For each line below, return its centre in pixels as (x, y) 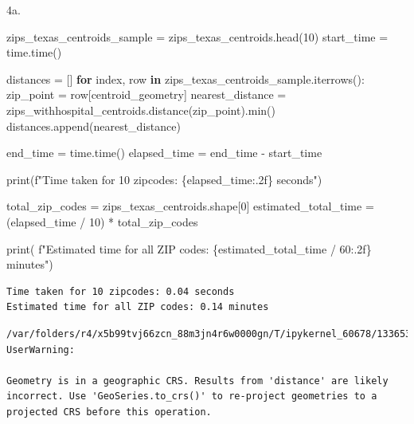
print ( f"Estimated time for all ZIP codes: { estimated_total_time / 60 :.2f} (189, 248)
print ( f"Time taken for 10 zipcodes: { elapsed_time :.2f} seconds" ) (164, 179)
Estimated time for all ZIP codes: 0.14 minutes (138, 307)
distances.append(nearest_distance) (94, 126)
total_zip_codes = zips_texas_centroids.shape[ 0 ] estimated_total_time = (190, 206)
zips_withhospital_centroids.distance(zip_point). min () (141, 110)
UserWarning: (41, 349)
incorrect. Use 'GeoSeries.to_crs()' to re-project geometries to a (192, 397)
